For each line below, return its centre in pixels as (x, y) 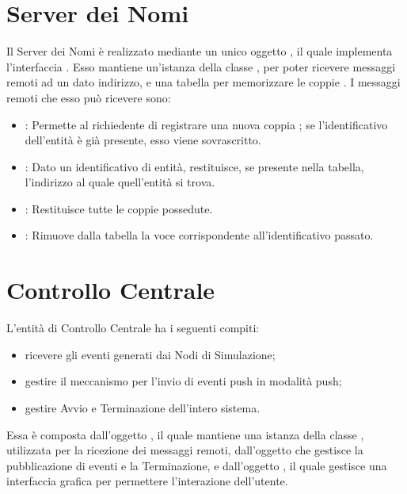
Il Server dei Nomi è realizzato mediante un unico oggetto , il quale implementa (200, 51)
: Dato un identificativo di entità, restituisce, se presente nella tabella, (194, 166)
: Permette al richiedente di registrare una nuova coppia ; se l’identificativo (206, 124)
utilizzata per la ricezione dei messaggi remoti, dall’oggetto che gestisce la (185, 450)
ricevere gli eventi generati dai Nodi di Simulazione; (150, 354)
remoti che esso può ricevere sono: (89, 97)
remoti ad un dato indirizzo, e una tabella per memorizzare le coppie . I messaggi (203, 82)
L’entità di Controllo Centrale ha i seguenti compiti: (133, 328)
